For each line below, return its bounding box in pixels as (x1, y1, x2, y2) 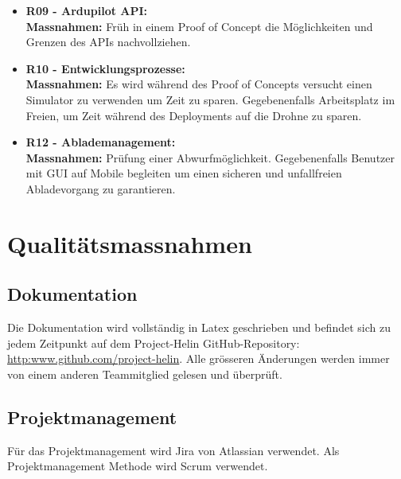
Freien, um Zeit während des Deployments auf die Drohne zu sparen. (25, 107, 362, 123)
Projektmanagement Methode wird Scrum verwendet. (7, 458, 268, 474)
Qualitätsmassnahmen (7, 227, 252, 259)
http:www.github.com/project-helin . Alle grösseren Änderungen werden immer (7, 350, 390, 367)
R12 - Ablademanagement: (25, 134, 176, 150)
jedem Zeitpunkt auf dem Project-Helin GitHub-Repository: (7, 334, 300, 351)
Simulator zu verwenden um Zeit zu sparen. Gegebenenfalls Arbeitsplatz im (25, 91, 395, 107)
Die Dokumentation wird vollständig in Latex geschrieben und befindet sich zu (7, 319, 391, 336)
